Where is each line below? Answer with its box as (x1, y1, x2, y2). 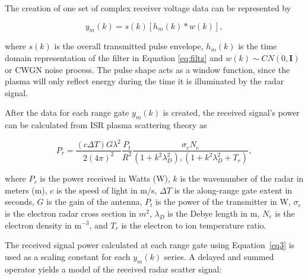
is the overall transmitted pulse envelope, (54, 40, 204, 52)
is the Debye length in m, (167, 207, 260, 219)
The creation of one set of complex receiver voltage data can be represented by (5, 2, 291, 14)
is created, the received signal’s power (163, 106, 300, 119)
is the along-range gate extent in (174, 183, 293, 196)
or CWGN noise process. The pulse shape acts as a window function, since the (5, 63, 290, 75)
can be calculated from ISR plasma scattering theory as (5, 119, 207, 131)
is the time (238, 40, 277, 52)
